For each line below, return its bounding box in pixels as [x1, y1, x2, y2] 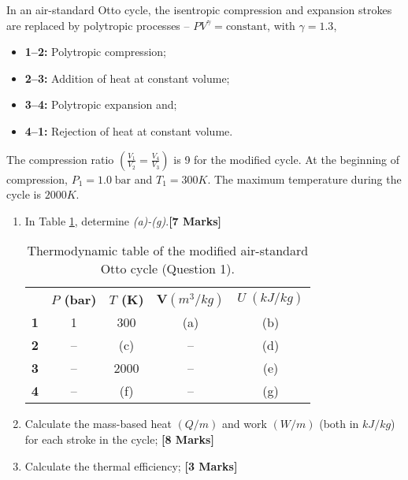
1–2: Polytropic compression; [24, 43, 166, 60]
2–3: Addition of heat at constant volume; [24, 69, 230, 86]
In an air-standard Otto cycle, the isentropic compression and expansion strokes [6, 2, 392, 17]
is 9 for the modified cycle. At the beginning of [173, 151, 400, 167]
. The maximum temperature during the [207, 170, 402, 187]
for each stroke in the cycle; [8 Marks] [24, 430, 214, 447]
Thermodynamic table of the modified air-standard [27, 241, 309, 260]
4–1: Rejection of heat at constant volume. [24, 122, 233, 139]
